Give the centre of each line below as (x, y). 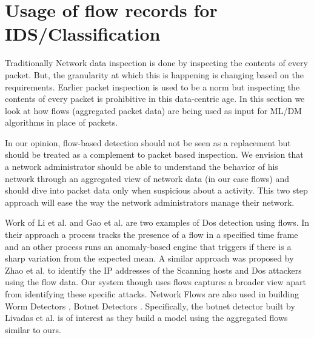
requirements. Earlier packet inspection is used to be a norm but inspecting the (152, 86)
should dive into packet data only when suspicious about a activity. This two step (156, 190)
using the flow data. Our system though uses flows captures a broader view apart (155, 282)
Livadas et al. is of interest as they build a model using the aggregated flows (146, 318)
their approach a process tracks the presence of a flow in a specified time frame (152, 235)
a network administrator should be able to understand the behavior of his (142, 167)
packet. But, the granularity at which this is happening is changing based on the (154, 74)
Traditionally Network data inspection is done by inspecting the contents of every (156, 63)
